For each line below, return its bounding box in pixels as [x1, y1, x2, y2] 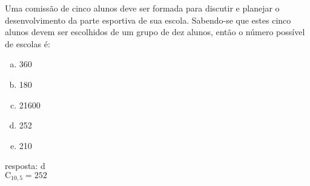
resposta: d [5, 159, 45, 172]
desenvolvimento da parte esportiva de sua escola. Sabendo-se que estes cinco [5, 13, 291, 26]
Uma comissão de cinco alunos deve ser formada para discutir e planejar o [5, 2, 280, 14]
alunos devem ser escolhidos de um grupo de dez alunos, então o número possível [5, 25, 305, 38]
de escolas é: [5, 37, 50, 50]
